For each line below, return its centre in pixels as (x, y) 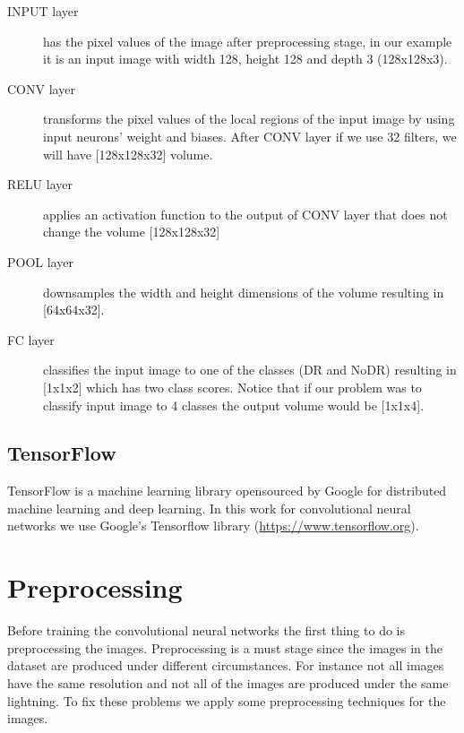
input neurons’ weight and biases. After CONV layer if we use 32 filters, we (250, 136)
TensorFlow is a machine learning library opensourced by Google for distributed (227, 491)
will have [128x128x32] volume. (128, 154)
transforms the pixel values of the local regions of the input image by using (249, 119)
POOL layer (40, 261)
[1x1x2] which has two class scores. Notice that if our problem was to (232, 387)
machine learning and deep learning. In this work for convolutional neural (209, 508)
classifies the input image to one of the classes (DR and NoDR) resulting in (250, 370)
